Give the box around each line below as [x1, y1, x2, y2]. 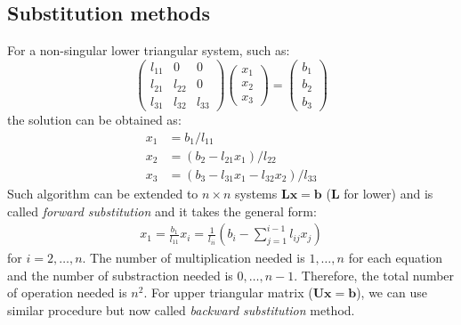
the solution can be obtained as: [7, 110, 182, 129]
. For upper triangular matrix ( [143, 283, 313, 302]
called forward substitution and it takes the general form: [7, 201, 317, 220]
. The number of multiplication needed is [82, 248, 305, 267]
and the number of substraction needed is [7, 265, 233, 284]
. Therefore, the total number [294, 265, 455, 284]
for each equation [348, 248, 443, 267]
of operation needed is [7, 283, 127, 302]
